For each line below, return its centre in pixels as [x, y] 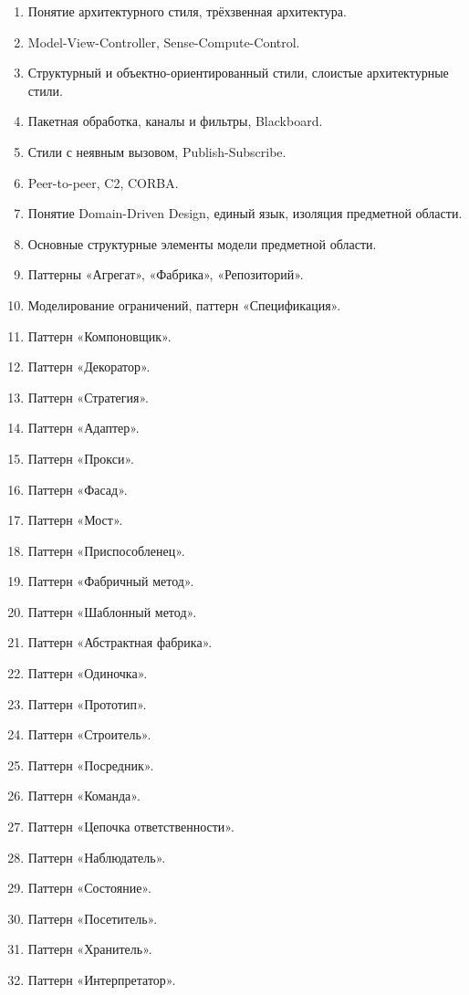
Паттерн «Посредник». [91, 765]
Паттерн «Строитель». [89, 734]
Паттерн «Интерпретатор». [102, 979]
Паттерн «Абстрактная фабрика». [120, 642]
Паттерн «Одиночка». [88, 673]
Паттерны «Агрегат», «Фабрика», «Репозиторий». [166, 274]
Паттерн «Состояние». [89, 888]
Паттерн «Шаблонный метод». [112, 611]
